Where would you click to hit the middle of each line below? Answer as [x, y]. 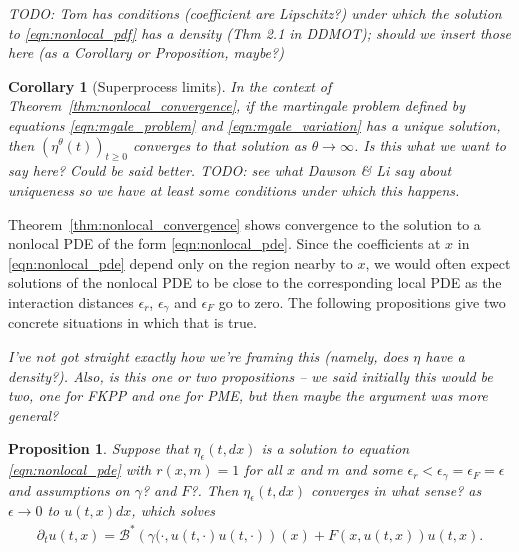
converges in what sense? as [396, 489]
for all [263, 469]
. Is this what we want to [430, 144]
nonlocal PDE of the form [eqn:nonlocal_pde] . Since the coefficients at [224, 243]
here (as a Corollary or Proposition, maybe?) [146, 52]
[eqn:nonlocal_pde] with [80, 469]
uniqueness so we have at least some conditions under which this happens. [234, 189]
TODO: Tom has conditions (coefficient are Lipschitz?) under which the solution [255, 13]
